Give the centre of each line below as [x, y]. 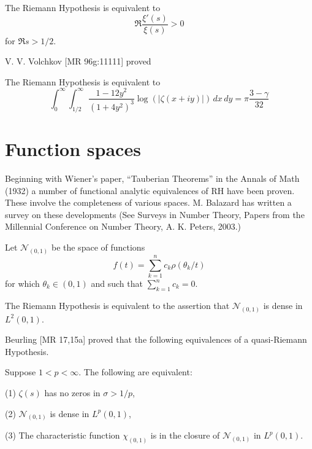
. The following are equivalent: [135, 372]
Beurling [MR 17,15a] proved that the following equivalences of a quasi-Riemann [156, 339]
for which [22, 283]
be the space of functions [98, 247]
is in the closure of [185, 435]
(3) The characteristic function [63, 435]
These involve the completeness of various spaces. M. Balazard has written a [148, 202]
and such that [117, 283]
